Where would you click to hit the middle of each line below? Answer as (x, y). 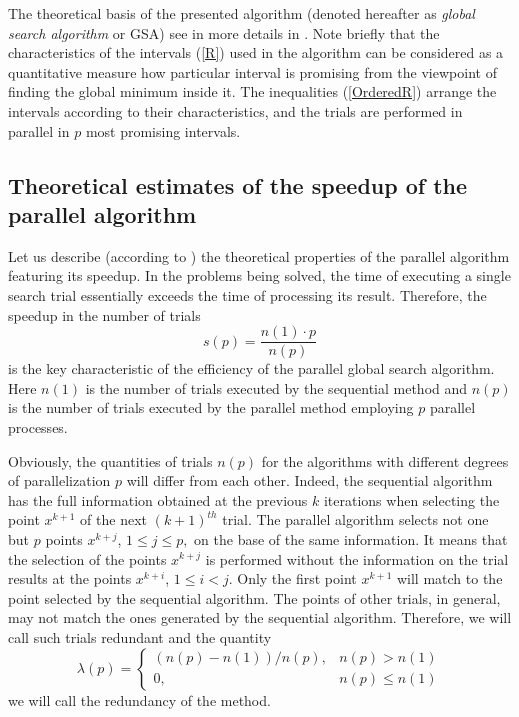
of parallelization (59, 480)
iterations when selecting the (411, 499)
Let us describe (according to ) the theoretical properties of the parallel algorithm (259, 255)
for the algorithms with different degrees (385, 460)
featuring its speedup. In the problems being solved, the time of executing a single (259, 275)
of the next (114, 519)
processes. (38, 426)
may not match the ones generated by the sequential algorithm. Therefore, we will (260, 617)
